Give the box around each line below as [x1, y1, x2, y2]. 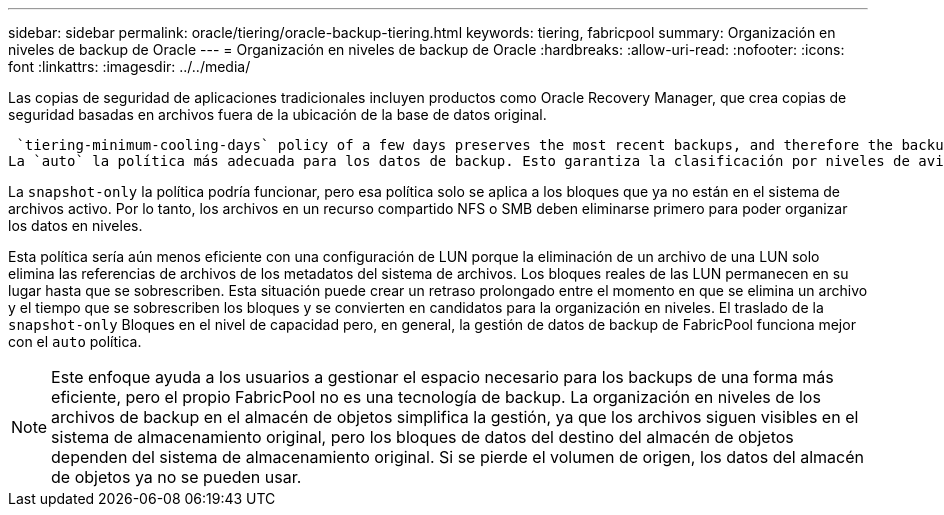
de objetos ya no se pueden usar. [51, 467, 302, 487]
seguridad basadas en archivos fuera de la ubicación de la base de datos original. [8, 106, 547, 123]
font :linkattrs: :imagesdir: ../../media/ [8, 58, 251, 75]
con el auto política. [8, 333, 142, 350]
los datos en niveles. [8, 217, 143, 234]
